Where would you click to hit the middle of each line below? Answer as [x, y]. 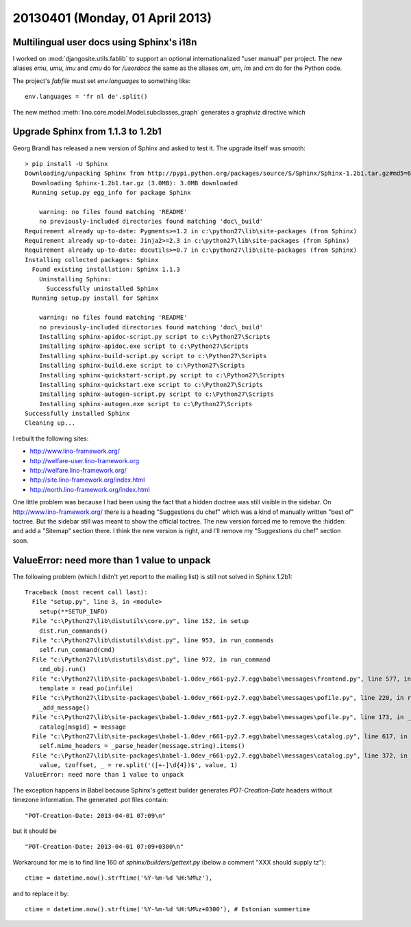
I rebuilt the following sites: [51, 438]
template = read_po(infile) [86, 688]
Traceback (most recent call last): [86, 592]
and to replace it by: [41, 893]
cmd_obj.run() [63, 669]
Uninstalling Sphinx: [75, 279]
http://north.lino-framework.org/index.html [90, 489]
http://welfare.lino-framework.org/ [78, 471]
